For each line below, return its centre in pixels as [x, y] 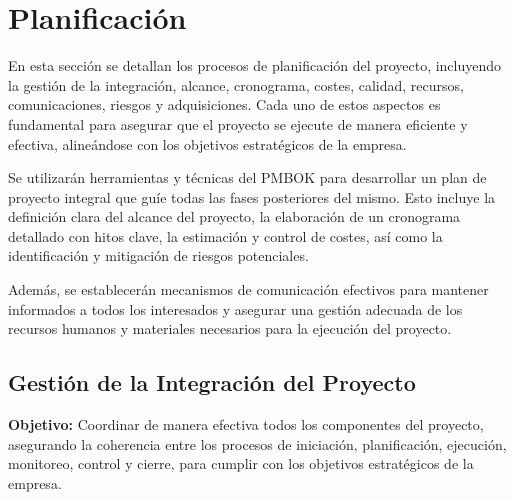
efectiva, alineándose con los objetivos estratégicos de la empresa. [207, 143]
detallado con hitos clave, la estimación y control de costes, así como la [225, 235]
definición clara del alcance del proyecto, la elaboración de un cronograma [234, 216]
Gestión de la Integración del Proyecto [212, 382]
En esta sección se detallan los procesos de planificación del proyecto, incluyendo [255, 65]
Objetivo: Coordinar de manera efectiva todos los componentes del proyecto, [246, 424]
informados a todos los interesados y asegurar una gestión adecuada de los [235, 308]
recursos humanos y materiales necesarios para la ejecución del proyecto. [230, 328]
